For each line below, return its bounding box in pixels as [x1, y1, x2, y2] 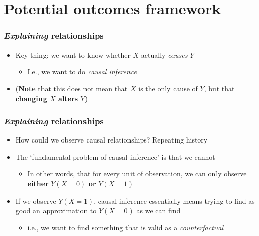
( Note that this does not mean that [15, 83, 128, 93]
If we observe [15, 195, 56, 206]
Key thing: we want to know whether [15, 49, 131, 60]
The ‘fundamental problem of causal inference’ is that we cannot [15, 151, 215, 162]
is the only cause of [138, 83, 198, 93]
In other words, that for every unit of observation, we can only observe [27, 168, 247, 179]
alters [58, 93, 78, 104]
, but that [204, 83, 235, 93]
